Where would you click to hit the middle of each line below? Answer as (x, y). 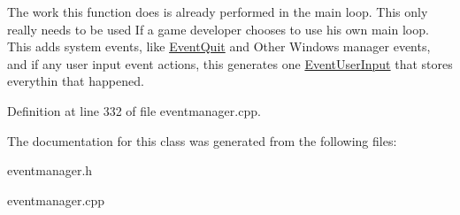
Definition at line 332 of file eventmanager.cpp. (134, 110)
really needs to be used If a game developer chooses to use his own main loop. (218, 29)
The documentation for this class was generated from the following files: (202, 140)
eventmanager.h (50, 170)
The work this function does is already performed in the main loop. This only (218, 12)
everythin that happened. (76, 81)
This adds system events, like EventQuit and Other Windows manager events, (219, 46)
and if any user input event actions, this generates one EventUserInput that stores (230, 63)
